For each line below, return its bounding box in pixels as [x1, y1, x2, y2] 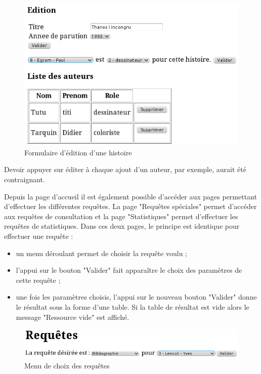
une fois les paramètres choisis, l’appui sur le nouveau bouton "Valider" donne [16, 292, 257, 302]
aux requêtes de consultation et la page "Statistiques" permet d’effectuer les [4, 211, 238, 221]
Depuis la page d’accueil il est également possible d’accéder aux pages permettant [4, 191, 257, 201]
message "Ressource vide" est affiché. [16, 311, 129, 322]
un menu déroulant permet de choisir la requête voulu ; [16, 247, 187, 258]
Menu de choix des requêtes [24, 360, 110, 371]
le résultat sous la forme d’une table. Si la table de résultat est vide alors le [16, 301, 249, 312]
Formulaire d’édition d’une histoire [24, 147, 132, 157]
